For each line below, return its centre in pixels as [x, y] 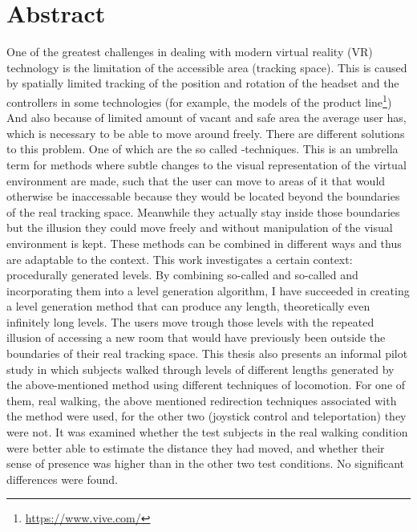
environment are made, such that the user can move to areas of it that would [196, 180]
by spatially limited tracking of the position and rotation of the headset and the [203, 83]
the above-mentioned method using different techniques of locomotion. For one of [206, 385]
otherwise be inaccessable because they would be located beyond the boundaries [203, 196]
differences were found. [62, 479]
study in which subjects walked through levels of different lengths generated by [200, 369]
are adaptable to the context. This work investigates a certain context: [180, 259]
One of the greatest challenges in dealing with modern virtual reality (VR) [190, 52]
